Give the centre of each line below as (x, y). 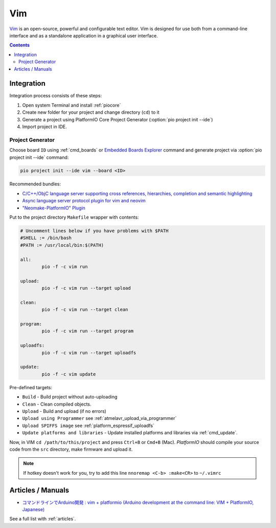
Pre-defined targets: (31, 387)
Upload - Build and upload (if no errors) (64, 411)
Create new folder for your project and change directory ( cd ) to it (91, 112)
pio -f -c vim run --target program (88, 331)
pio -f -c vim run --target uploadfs (89, 353)
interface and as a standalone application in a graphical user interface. (84, 35)
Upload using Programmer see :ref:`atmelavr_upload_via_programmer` (99, 418)
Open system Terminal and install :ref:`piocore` (72, 105)
